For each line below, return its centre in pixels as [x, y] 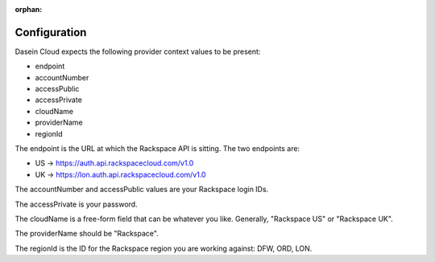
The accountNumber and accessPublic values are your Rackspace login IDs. [142, 190]
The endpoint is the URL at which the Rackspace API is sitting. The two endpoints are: [157, 149]
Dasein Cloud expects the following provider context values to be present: [138, 51]
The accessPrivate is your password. [76, 204]
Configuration [51, 32]
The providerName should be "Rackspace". [87, 234]
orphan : [29, 9]
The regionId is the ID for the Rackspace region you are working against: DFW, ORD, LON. [164, 248]
